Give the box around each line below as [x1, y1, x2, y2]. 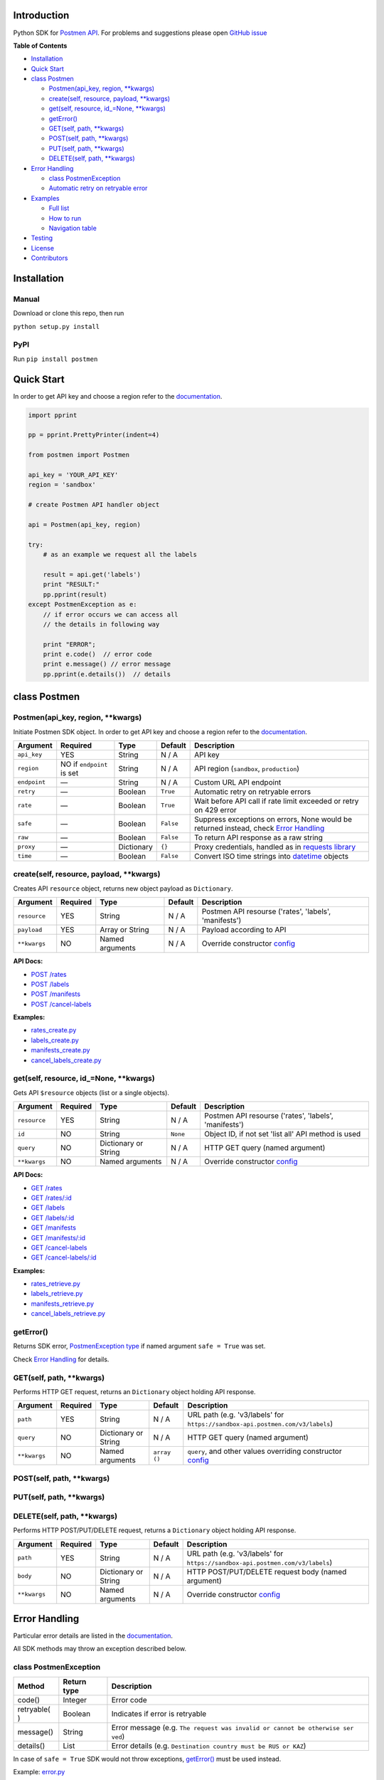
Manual [13, 294, 41, 304]
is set [60, 768, 79, 778]
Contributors [31, 253, 68, 263]
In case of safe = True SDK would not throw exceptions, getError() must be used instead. [13, 1754, 282, 1763]
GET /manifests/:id [31, 1233, 85, 1242]
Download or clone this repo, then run [13, 309, 124, 318]
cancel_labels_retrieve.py [31, 1309, 106, 1318]
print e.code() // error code [43, 650, 152, 659]
